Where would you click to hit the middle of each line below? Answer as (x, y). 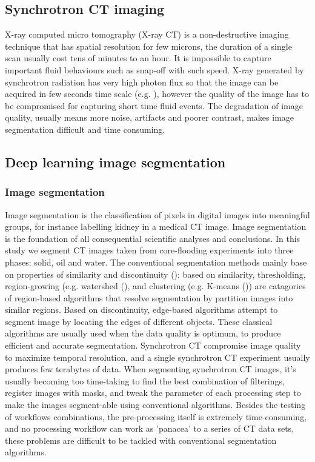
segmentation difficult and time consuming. (85, 129)
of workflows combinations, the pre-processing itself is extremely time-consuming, (156, 416)
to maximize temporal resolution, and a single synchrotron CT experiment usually (157, 357)
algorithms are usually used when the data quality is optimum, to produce (143, 333)
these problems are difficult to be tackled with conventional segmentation (141, 440)
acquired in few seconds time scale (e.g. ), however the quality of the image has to (157, 94)
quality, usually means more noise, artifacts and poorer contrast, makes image (150, 117)
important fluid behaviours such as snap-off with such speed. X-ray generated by (154, 69)
